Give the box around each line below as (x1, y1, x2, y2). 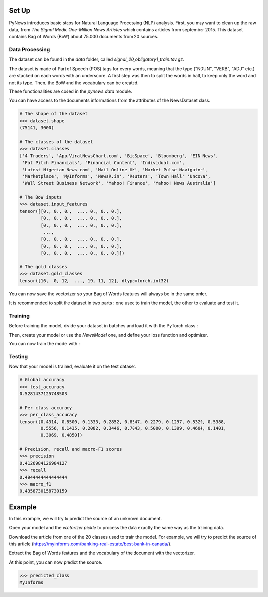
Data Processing (9, 46, 50, 53)
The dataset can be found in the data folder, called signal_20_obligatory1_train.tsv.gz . (9, 56, 185, 62)
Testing (9, 353, 28, 360)
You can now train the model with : (9, 341, 80, 347)
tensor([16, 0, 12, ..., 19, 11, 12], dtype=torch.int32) (19, 278, 169, 283)
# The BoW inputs (19, 194, 62, 200)
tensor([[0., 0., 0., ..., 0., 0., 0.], (19, 208, 122, 214)
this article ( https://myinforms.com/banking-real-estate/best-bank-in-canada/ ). (9, 541, 172, 547)
